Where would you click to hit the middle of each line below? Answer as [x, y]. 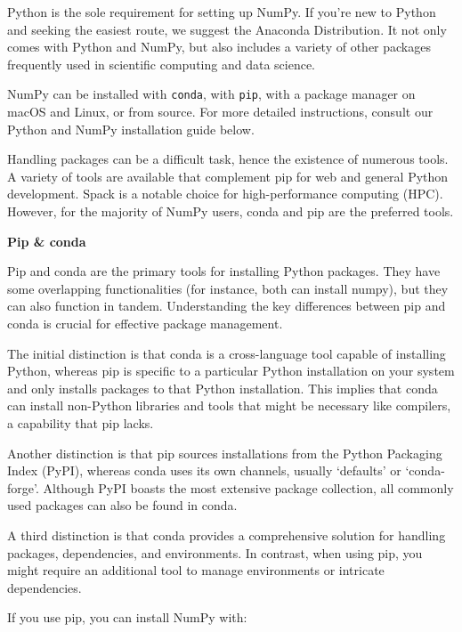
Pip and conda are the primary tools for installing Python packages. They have [224, 271]
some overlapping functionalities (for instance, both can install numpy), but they [228, 288]
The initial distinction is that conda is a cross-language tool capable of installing [227, 353]
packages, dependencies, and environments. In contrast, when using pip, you [215, 552]
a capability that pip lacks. [81, 422]
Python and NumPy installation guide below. [131, 129]
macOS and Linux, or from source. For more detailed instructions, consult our [220, 112]
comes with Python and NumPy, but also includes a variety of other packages [219, 47]
